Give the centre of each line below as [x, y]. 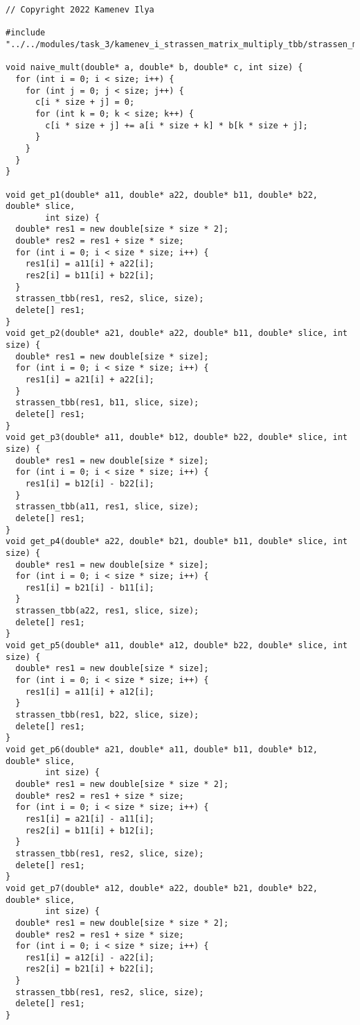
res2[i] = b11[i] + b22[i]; [90, 276]
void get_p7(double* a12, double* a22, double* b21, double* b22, [162, 888]
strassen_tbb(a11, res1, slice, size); [107, 507]
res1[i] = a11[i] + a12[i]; [90, 692]
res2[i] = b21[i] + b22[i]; [90, 969]
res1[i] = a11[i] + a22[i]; [90, 264]
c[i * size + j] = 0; [85, 102]
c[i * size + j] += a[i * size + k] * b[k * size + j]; [177, 125]
